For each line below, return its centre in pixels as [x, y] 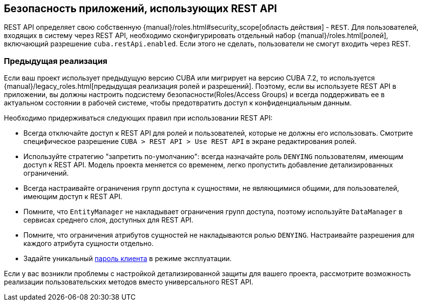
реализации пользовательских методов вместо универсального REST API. [129, 282]
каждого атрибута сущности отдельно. [89, 244]
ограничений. [46, 173]
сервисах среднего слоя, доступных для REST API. [109, 220]
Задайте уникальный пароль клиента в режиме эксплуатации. [128, 259]
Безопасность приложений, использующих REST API [141, 9]
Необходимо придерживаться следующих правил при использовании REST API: [138, 118]
